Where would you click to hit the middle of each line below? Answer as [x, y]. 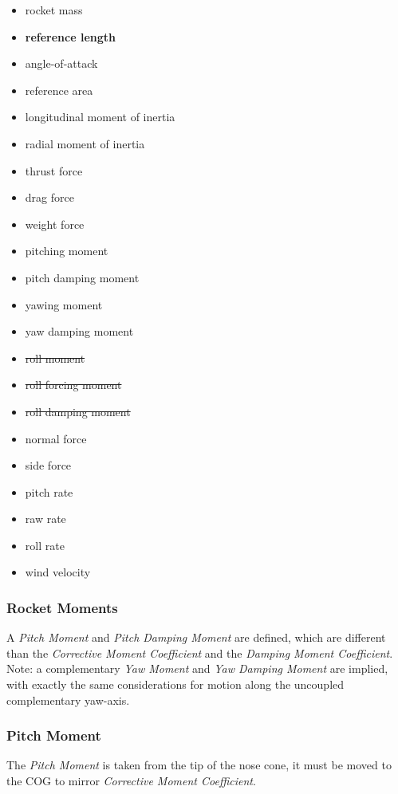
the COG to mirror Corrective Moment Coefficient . [131, 781]
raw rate [45, 519]
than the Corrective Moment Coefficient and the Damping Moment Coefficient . [200, 652]
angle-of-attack [61, 63]
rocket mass [54, 10]
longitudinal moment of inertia [100, 117]
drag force [49, 197]
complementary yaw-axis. [68, 700]
